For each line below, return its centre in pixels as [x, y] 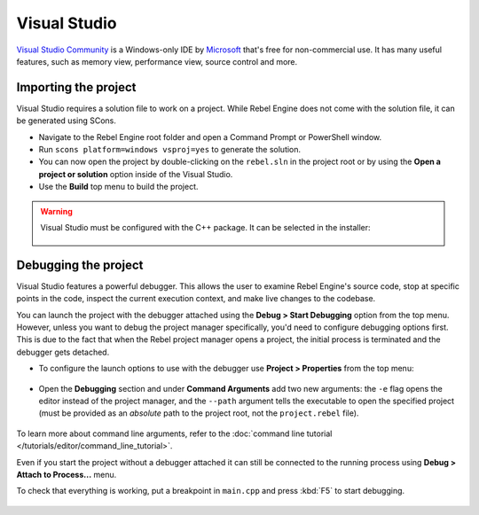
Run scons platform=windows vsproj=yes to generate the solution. [170, 150]
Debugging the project [80, 265]
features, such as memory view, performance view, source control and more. [157, 61]
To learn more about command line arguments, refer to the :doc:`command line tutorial [174, 433]
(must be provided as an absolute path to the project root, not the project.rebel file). [199, 413]
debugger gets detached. [63, 352]
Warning [56, 211]
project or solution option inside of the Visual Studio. [136, 174]
